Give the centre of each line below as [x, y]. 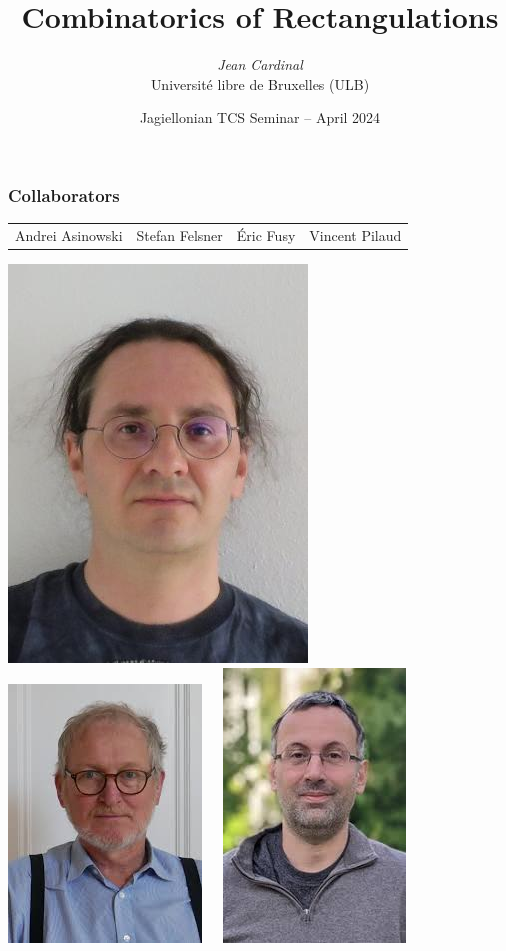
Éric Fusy [266, 234]
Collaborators [64, 194]
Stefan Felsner [179, 234]
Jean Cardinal [260, 64]
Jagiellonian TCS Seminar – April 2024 [260, 117]
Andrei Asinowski [69, 234]
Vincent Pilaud [355, 234]
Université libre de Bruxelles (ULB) [260, 83]
